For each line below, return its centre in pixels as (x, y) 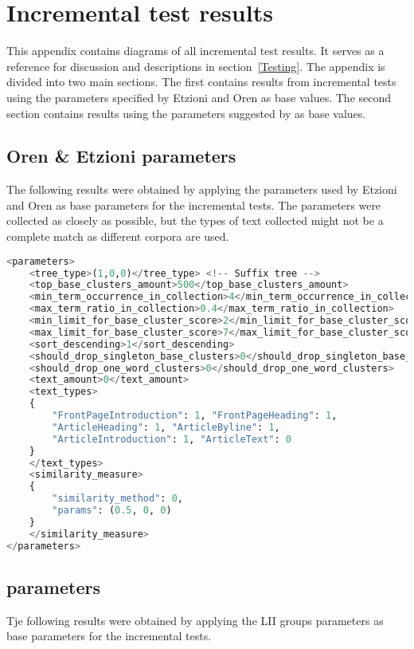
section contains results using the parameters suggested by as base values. (186, 113)
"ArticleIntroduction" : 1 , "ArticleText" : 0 (172, 439)
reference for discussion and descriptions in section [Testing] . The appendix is (196, 66)
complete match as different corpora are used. (118, 236)
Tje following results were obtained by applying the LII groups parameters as (195, 620)
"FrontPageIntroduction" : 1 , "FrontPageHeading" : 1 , (195, 416)
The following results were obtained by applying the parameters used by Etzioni (202, 189)
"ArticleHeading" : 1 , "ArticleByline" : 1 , (166, 427)
